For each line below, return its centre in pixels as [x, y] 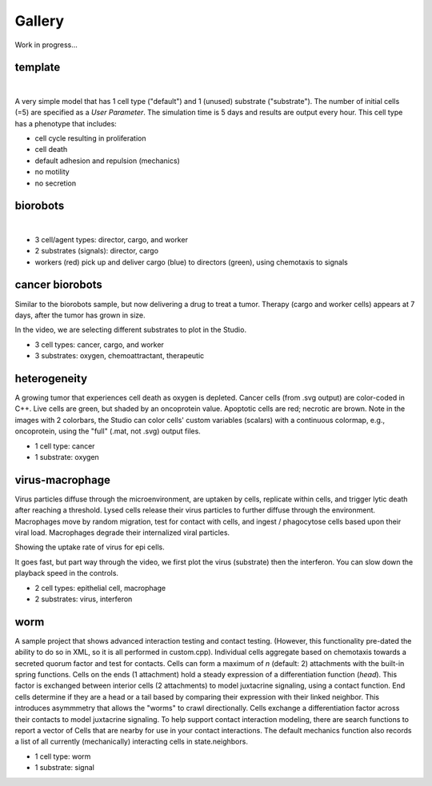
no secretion [55, 183]
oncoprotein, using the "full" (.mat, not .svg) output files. [108, 431]
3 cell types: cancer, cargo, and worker [99, 345]
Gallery [39, 21]
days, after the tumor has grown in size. [80, 315]
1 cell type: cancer [65, 446]
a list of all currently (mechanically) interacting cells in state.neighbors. [131, 742]
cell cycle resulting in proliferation [91, 138]
